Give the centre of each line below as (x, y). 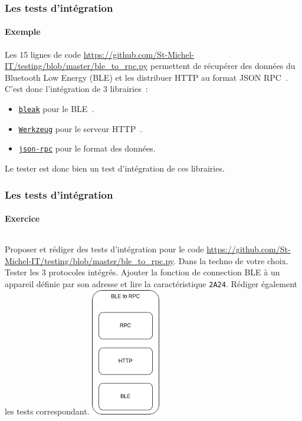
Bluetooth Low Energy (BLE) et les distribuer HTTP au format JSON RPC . (146, 77)
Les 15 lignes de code (43, 54)
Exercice (22, 218)
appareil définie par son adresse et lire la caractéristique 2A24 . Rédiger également (151, 284)
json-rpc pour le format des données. (87, 148)
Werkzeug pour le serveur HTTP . (81, 128)
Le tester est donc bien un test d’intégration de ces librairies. (115, 168)
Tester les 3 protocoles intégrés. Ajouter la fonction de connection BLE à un (142, 272)
